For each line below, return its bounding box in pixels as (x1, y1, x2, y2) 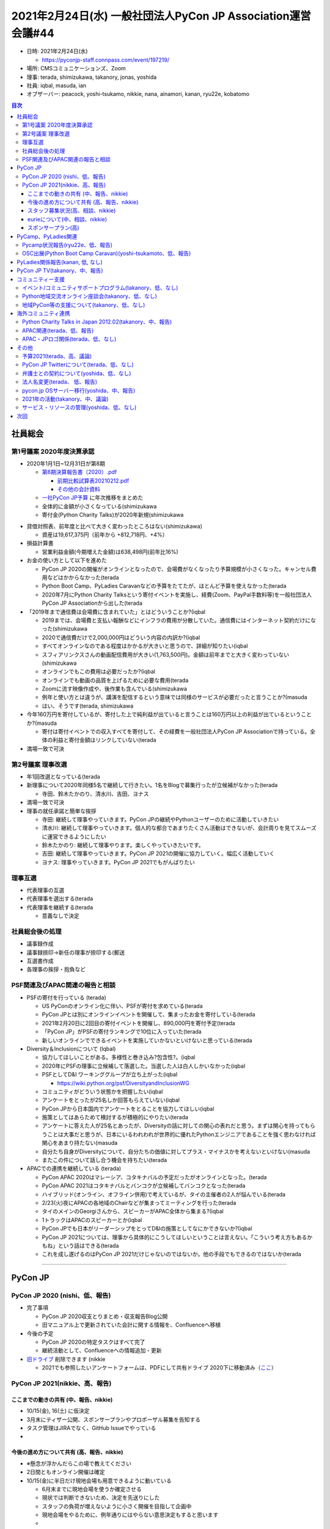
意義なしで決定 (42, 912, 79, 920)
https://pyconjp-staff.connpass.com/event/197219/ (42, 56, 169, 64)
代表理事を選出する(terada (26, 895, 94, 902)
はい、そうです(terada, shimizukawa (42, 702, 134, 709)
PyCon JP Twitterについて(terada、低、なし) (22, 361, 134, 368)
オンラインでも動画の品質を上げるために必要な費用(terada (42, 676, 189, 684)
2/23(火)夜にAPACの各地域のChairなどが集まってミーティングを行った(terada (42, 1199, 237, 1206)
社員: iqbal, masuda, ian (26, 81, 87, 89)
